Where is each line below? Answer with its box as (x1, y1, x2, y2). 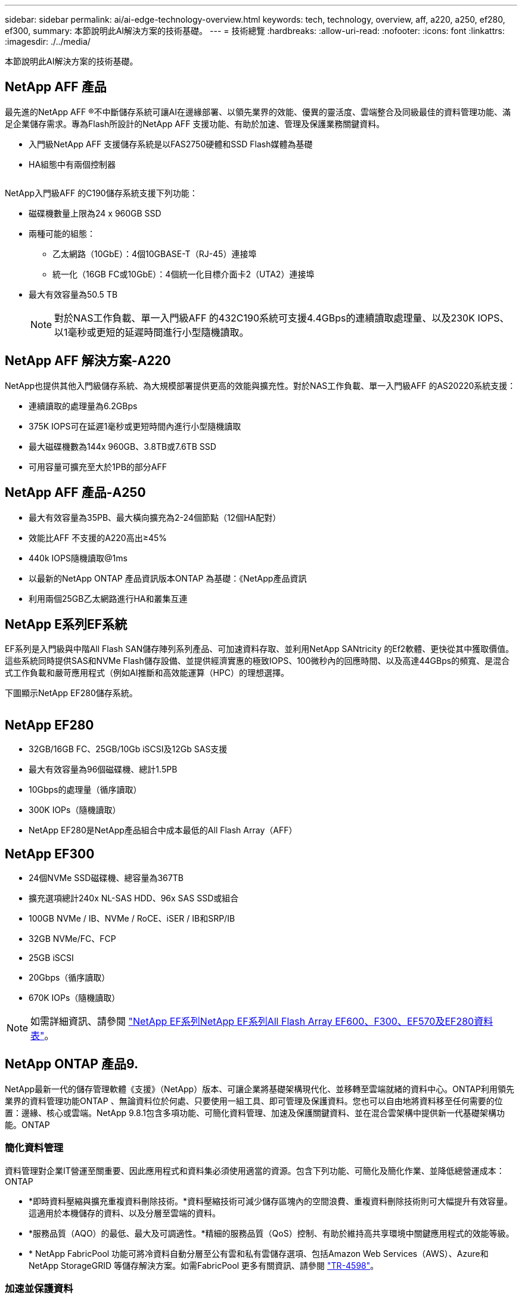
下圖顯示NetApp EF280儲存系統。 (5, 688, 138, 699)
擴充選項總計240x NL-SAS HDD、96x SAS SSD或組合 (29, 893, 239, 904)
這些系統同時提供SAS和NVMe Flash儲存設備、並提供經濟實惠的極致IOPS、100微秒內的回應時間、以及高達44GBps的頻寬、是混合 (5, 656, 510, 666)
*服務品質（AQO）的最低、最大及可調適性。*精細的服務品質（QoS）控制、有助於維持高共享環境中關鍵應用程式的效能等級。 (29, 1228, 514, 1238)
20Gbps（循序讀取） (29, 972, 110, 983)
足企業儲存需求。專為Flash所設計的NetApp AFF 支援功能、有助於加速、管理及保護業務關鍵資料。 (5, 118, 385, 129)
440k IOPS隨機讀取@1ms (29, 552, 128, 563)
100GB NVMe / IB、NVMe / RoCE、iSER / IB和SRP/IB (29, 913, 235, 924)
